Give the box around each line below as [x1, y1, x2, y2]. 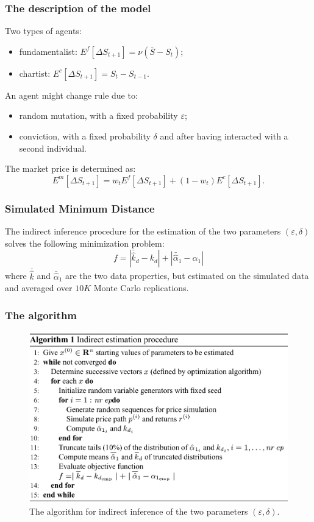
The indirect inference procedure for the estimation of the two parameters [5, 225, 281, 237]
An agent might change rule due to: [5, 88, 138, 101]
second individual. [19, 141, 87, 154]
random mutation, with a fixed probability [19, 109, 178, 122]
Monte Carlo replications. [93, 281, 189, 294]
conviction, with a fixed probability [19, 130, 151, 142]
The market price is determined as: [5, 162, 136, 175]
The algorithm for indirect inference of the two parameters [29, 505, 248, 518]
